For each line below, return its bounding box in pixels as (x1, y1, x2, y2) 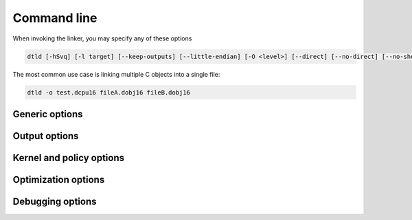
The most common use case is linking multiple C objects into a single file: (12, 70, 220, 78)
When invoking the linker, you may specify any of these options (12, 34, 192, 42)
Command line (12, 10, 98, 25)
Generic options (12, 108, 83, 120)
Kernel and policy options (12, 151, 125, 164)
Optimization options (12, 173, 105, 185)
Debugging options (12, 195, 97, 207)
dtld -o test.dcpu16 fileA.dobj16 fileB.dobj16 (27, 88, 190, 96)
